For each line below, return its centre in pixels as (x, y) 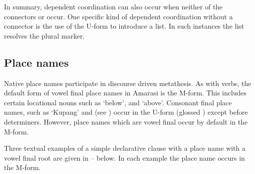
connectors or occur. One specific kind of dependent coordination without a (118, 16)
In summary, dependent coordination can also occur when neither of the (113, 6)
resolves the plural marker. (44, 35)
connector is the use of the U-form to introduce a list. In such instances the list (124, 26)
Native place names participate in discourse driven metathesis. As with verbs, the (128, 83)
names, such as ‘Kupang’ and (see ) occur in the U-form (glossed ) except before (126, 112)
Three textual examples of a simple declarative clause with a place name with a (125, 148)
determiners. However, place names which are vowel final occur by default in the (126, 121)
